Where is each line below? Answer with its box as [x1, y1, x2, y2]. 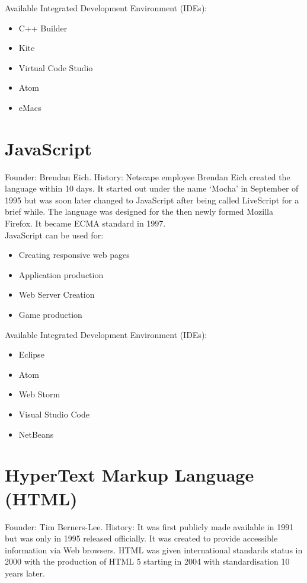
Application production [18, 268, 104, 281]
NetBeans [18, 428, 54, 440]
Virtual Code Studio [18, 61, 93, 74]
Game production [18, 308, 82, 321]
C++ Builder [18, 21, 68, 34]
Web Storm [18, 388, 60, 400]
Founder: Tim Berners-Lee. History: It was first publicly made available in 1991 [5, 520, 294, 533]
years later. [5, 566, 45, 579]
